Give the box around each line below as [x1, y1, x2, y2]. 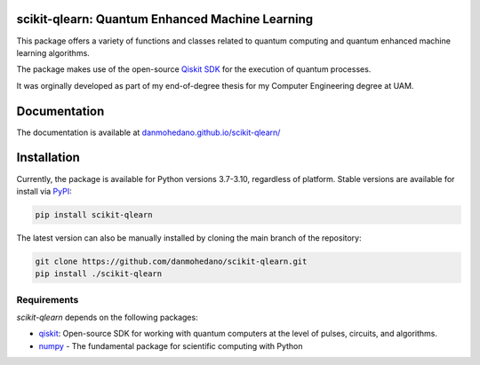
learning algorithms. [16, 47, 91, 58]
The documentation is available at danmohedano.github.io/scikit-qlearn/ [16, 127, 281, 138]
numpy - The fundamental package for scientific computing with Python [38, 340, 303, 351]
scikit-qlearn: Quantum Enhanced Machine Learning [16, 12, 314, 27]
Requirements [16, 293, 79, 305]
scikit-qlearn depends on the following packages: [16, 312, 199, 322]
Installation [16, 150, 80, 165]
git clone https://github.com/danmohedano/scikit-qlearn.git [35, 256, 308, 266]
